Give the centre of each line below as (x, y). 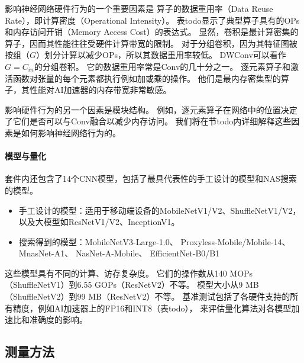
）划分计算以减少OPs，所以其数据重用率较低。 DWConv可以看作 (161, 55)
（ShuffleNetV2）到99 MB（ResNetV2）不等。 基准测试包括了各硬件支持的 (148, 296)
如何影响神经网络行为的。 (71, 132)
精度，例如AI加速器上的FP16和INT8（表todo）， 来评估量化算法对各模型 (152, 308)
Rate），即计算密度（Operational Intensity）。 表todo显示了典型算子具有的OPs (152, 20)
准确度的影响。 (58, 319)
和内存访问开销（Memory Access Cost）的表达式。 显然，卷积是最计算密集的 (152, 32)
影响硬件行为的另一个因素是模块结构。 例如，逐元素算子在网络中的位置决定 (151, 109)
